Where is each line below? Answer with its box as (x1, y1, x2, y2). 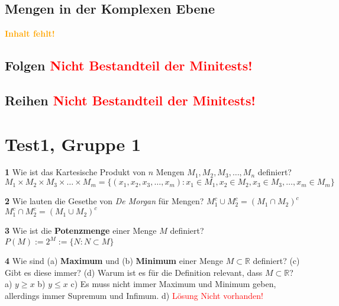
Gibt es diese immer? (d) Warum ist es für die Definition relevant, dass (5, 266, 263, 278)
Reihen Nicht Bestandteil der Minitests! (5, 91, 256, 109)
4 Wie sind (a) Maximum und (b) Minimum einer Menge (5, 255, 223, 267)
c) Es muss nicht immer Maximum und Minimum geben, (70, 278, 276, 290)
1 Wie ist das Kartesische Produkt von (5, 166, 146, 178)
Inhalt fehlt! (5, 27, 55, 40)
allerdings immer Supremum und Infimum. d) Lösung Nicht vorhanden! (5, 289, 263, 302)
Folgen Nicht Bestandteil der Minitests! (5, 56, 253, 75)
